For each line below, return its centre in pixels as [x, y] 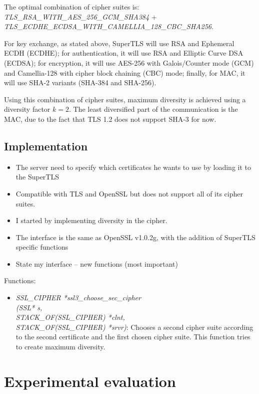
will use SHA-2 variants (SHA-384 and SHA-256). [80, 82]
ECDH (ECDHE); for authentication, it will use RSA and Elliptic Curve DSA [124, 53]
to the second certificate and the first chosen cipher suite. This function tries [133, 337]
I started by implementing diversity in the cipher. [91, 220]
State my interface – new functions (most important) [97, 263]
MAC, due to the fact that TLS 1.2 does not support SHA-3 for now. [110, 119]
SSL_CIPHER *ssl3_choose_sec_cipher [78, 298]
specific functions [42, 247]
